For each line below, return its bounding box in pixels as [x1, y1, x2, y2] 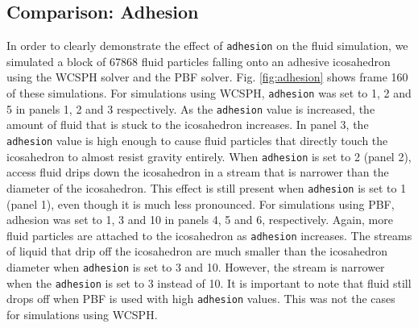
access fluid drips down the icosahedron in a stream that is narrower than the [6, 164, 389, 181]
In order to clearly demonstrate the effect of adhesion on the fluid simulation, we [6, 37, 408, 54]
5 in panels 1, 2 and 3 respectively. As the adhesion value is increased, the [6, 100, 375, 117]
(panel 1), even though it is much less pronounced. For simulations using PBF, [6, 195, 395, 212]
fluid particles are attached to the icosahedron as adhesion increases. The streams [6, 226, 412, 243]
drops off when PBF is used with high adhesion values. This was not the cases [6, 290, 395, 307]
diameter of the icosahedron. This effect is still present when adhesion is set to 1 [6, 179, 407, 196]
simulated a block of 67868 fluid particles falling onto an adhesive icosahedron [6, 52, 391, 69]
